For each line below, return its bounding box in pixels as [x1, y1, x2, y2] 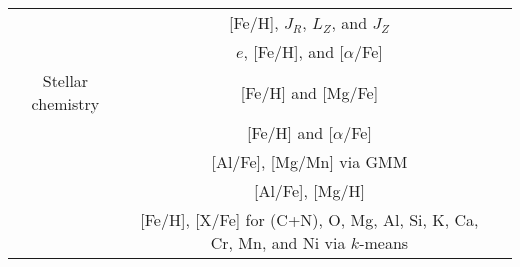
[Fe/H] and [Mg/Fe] [240, 80, 379, 104]
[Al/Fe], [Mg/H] [253, 179, 365, 202]
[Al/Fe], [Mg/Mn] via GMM [211, 150, 408, 173]
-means [359, 231, 409, 254]
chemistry [31, 92, 100, 115]
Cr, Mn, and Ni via [210, 231, 346, 254]
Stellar [42, 69, 89, 92]
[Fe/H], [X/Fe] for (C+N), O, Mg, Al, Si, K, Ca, [140, 208, 479, 231]
